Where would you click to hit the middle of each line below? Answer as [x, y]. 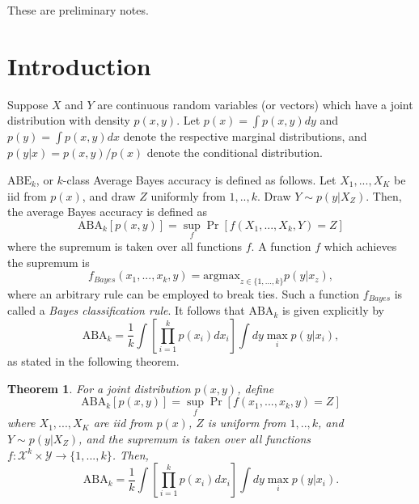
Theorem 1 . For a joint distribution [99, 388]
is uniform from [247, 423]
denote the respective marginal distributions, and [245, 136]
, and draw [109, 195]
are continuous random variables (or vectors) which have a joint [255, 104]
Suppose [28, 104]
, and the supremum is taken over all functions [195, 438]
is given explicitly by [333, 310]
